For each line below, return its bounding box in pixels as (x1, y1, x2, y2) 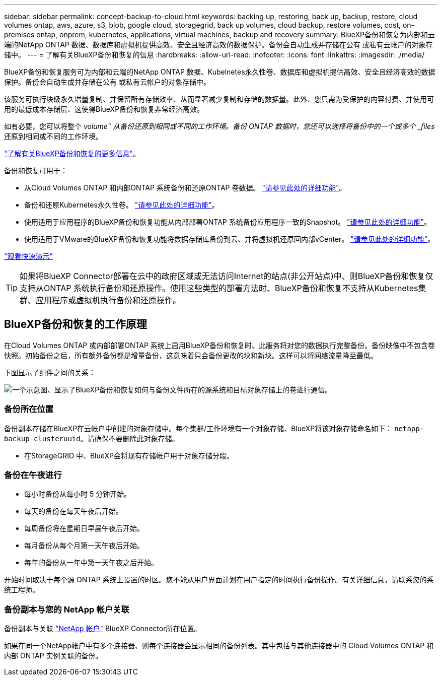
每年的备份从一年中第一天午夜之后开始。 (24, 558, 158, 567)
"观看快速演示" (4, 252, 53, 260)
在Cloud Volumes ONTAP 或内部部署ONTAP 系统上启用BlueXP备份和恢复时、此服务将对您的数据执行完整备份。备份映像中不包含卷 (4, 341, 435, 350)
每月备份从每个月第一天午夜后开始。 (24, 541, 144, 550)
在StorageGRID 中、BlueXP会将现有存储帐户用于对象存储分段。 (24, 451, 234, 460)
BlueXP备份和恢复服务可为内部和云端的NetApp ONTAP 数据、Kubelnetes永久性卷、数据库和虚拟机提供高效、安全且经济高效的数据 (4, 67, 435, 76)
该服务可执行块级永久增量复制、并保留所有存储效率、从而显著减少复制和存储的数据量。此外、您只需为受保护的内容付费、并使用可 (4, 95, 434, 103)
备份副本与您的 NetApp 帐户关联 (4, 604, 129, 615)
